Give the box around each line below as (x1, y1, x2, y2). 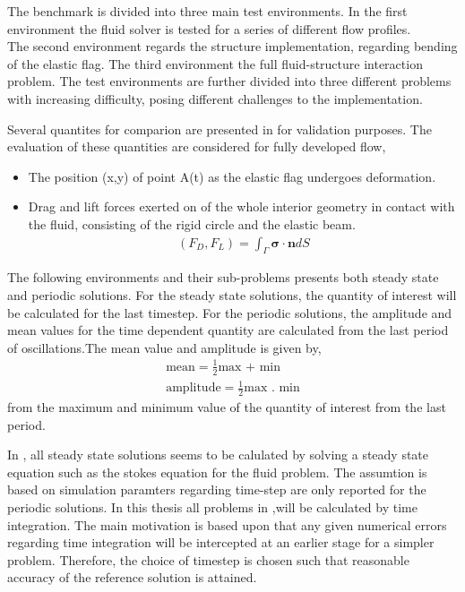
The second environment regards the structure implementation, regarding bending (7, 37, 458, 56)
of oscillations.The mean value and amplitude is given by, (7, 338, 322, 356)
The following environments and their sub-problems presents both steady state (7, 268, 439, 287)
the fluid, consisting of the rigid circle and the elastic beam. (28, 214, 356, 233)
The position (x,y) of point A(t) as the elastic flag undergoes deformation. (28, 167, 436, 185)
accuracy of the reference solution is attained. (7, 568, 257, 587)
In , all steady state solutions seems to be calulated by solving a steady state (7, 445, 429, 464)
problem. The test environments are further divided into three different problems (7, 72, 452, 90)
